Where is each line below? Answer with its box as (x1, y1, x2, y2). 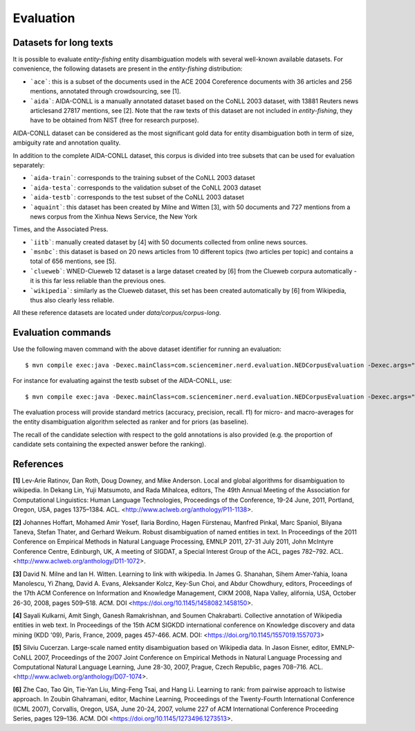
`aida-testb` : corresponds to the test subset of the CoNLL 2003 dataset (30, 193, 245, 201)
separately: (12, 161, 45, 169)
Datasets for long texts (12, 37, 113, 48)
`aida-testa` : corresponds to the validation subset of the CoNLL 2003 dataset (30, 183, 261, 192)
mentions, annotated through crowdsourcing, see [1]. (30, 87, 181, 96)
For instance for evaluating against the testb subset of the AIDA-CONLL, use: (12, 377, 232, 385)
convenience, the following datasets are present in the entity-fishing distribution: (12, 64, 243, 73)
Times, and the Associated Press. (12, 225, 109, 233)
